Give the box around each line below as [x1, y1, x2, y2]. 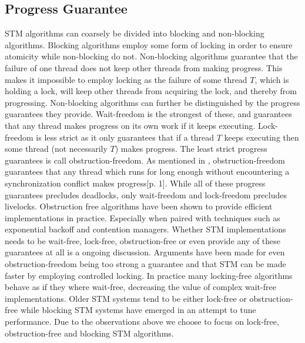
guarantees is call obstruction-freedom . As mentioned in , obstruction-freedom [5, 154, 285, 166]
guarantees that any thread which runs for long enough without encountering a [5, 165, 290, 178]
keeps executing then [224, 131, 299, 143]
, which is [254, 73, 289, 85]
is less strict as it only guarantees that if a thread [36, 131, 214, 143]
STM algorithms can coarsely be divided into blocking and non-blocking [5, 27, 264, 39]
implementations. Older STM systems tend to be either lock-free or [5, 292, 247, 304]
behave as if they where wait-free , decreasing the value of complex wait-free [5, 281, 276, 293]
